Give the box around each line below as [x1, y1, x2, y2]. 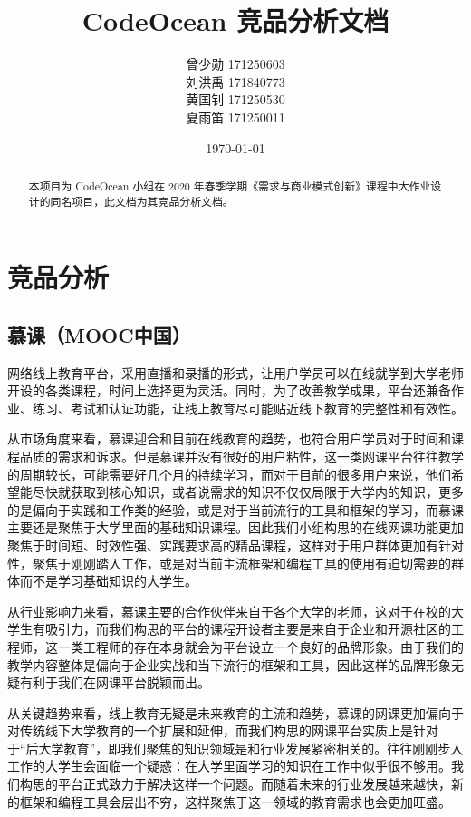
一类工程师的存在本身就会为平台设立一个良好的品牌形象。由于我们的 [57, 637, 464, 656]
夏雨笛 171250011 [186, 107, 285, 126]
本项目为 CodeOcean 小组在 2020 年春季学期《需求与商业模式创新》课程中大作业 [28, 178, 431, 193]
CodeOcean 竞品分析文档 [82, 2, 389, 39]
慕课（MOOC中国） [7, 320, 191, 348]
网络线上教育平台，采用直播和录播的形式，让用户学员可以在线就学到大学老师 [7, 363, 464, 382]
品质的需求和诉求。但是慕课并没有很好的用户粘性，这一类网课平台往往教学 [19, 446, 464, 465]
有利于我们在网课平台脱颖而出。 [19, 673, 210, 692]
